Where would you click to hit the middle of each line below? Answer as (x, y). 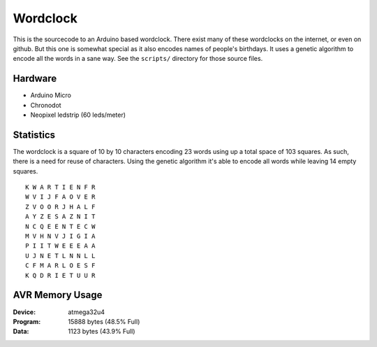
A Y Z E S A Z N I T (60, 217)
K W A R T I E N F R (60, 187)
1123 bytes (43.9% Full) (102, 332)
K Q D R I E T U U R (60, 275)
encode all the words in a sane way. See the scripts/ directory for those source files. (138, 59)
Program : (27, 321)
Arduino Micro (51, 95)
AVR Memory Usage (58, 295)
